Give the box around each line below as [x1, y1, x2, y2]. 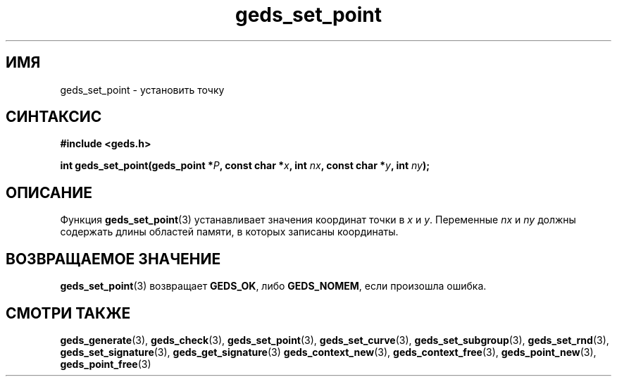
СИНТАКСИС [6, 108, 102, 126]
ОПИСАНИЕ [6, 183, 92, 202]
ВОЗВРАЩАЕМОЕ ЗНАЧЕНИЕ [6, 249, 221, 268]
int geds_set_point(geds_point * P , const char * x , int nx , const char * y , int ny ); [60, 159, 430, 172]
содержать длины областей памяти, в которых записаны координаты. [60, 226, 399, 238]
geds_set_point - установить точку [60, 83, 225, 96]
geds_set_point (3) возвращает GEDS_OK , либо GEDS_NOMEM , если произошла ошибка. [60, 280, 487, 292]
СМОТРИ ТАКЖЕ [6, 304, 131, 322]
